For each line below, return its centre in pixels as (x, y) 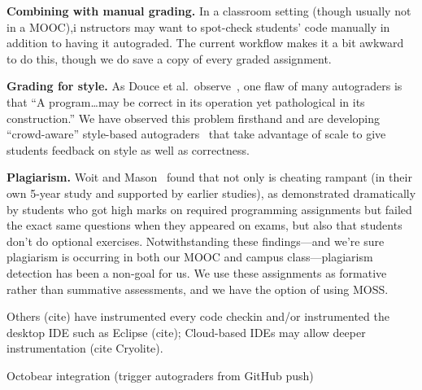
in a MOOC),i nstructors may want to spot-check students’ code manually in (198, 26)
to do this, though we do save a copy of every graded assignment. (169, 58)
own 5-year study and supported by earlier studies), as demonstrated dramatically (211, 193)
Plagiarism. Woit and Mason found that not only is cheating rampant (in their (209, 177)
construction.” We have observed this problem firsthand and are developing (194, 118)
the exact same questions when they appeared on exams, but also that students (204, 225)
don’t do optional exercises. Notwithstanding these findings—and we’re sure (196, 241)
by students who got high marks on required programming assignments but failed (209, 209)
